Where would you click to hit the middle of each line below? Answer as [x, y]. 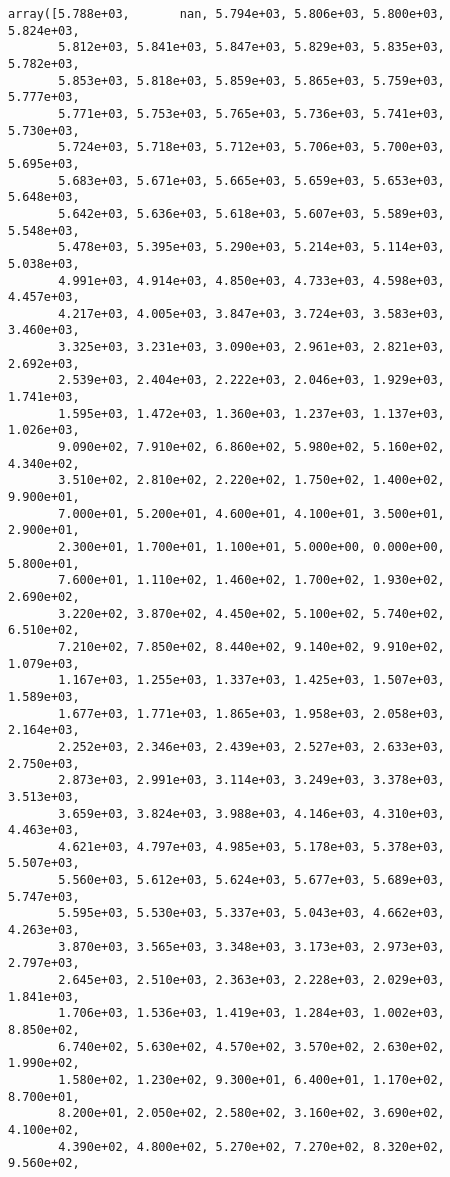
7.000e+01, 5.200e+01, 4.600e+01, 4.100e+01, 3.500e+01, [251, 513]
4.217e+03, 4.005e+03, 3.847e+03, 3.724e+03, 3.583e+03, [251, 313]
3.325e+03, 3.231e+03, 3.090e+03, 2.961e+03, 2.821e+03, [251, 347]
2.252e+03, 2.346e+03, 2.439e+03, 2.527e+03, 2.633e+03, [251, 746]
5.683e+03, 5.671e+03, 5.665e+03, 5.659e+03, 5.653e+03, [251, 180]
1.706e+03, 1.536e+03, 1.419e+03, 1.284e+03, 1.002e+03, [251, 1013]
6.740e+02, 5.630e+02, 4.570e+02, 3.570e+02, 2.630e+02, [251, 1046]
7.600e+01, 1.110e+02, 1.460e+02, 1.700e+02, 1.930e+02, [251, 580]
